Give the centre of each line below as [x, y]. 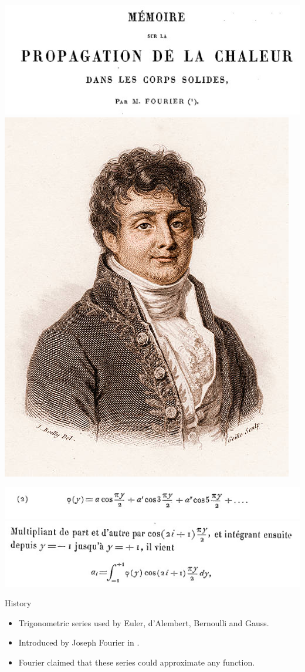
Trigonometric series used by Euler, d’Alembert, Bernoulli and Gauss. [144, 622]
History [18, 603]
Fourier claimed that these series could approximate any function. [137, 662]
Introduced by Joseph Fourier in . [79, 642]
